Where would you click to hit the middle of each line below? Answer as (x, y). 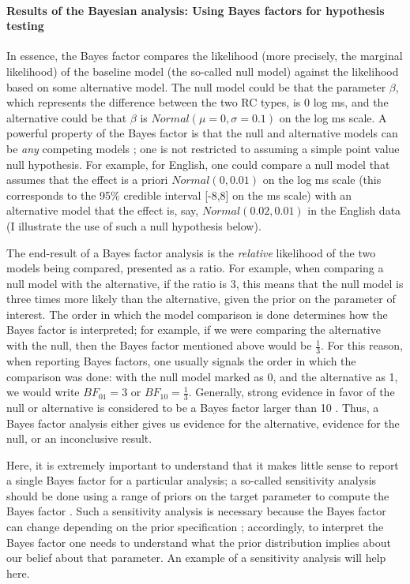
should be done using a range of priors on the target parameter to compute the (198, 495)
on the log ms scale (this (322, 180)
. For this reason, (362, 345)
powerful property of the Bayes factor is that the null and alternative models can (202, 133)
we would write (43, 392)
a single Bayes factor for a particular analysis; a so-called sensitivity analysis (192, 480)
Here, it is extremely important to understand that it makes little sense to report (203, 464)
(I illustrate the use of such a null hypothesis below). (134, 225)
